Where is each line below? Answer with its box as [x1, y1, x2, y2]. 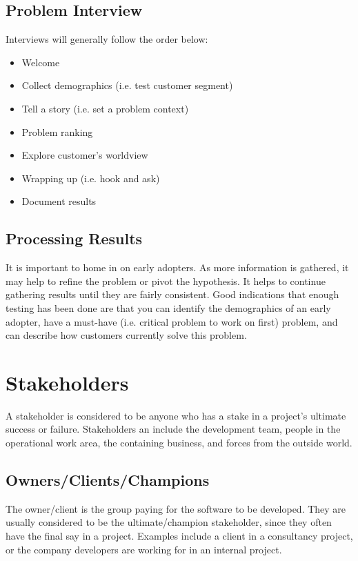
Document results [21, 194, 97, 208]
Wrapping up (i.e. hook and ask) [21, 170, 160, 185]
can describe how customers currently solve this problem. [6, 328, 247, 342]
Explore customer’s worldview [21, 148, 148, 162]
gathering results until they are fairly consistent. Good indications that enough [6, 287, 339, 302]
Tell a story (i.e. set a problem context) [21, 101, 189, 115]
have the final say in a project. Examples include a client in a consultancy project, [6, 529, 353, 543]
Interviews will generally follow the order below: [6, 32, 208, 46]
